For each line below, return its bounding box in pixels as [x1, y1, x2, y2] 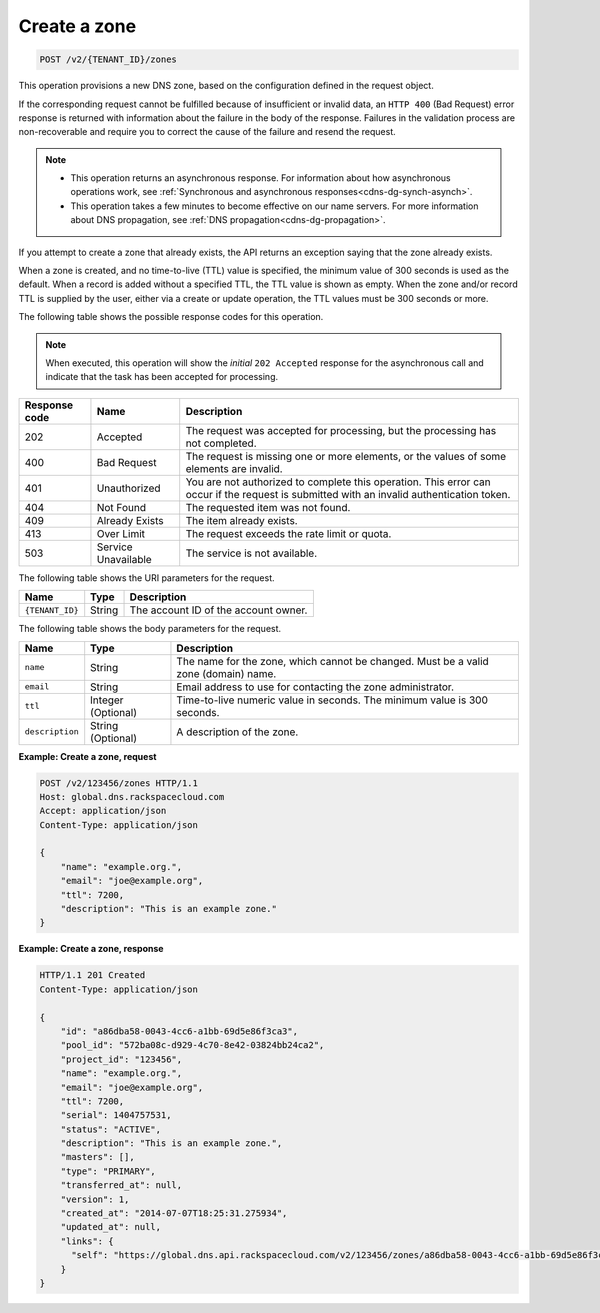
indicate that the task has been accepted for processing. [45, 371, 279, 383]
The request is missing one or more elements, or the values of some [185, 449, 507, 463]
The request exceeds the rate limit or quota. [185, 526, 392, 540]
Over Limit [96, 526, 145, 540]
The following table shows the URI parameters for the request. [18, 571, 275, 584]
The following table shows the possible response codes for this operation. [18, 311, 324, 323]
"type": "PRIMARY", [60, 1165, 157, 1177]
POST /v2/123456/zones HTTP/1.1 [39, 777, 199, 789]
